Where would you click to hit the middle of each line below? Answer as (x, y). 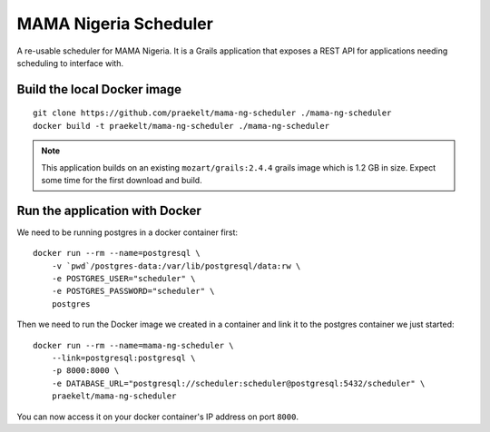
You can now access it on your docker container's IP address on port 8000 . (158, 417)
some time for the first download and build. (122, 180)
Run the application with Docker (109, 210)
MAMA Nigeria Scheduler (115, 24)
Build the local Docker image (99, 89)
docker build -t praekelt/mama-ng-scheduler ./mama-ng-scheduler (181, 126)
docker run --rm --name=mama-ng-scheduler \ (134, 345)
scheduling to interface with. (70, 63)
